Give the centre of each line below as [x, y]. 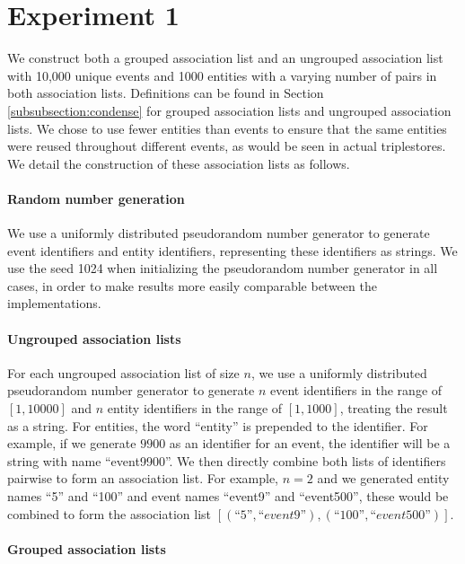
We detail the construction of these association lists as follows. [179, 163]
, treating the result [394, 408]
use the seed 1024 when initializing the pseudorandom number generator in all [223, 268]
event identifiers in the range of [356, 390]
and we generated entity [383, 478]
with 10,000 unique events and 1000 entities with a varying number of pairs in [222, 75]
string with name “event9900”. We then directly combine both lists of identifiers [227, 460]
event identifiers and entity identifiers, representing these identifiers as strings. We [232, 250]
